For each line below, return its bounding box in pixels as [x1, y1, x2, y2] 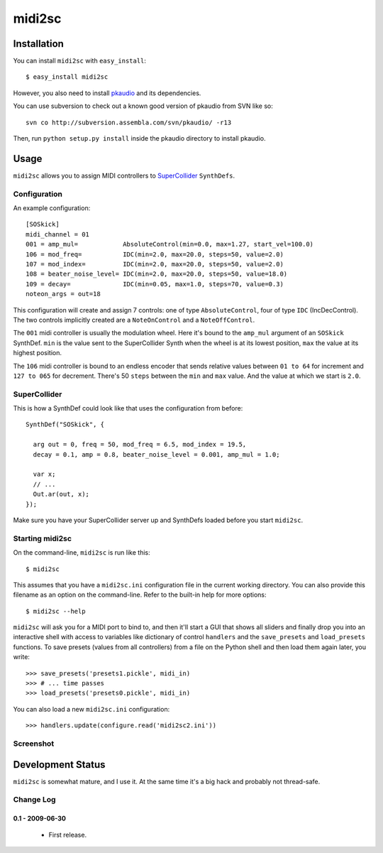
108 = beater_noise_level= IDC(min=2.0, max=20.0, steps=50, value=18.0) [26, 270, 288, 278]
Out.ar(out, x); [33, 490, 90, 499]
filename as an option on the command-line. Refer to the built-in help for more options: [13, 590, 267, 599]
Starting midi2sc [13, 533, 72, 543]
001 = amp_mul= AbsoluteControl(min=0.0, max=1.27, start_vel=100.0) [26, 240, 314, 249]
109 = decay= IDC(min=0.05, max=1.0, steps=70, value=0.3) [26, 280, 284, 288]
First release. [48, 830, 87, 839]
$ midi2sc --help [26, 607, 86, 615]
